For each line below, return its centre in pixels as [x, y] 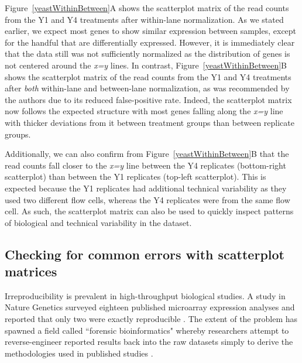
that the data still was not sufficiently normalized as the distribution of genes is [147, 54]
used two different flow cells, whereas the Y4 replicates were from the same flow [147, 199]
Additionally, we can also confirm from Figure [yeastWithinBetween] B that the [147, 154]
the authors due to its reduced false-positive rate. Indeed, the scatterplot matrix [148, 99]
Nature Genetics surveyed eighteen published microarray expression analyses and [150, 307]
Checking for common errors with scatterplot [145, 254]
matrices [31, 271]
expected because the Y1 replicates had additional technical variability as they [146, 188]
